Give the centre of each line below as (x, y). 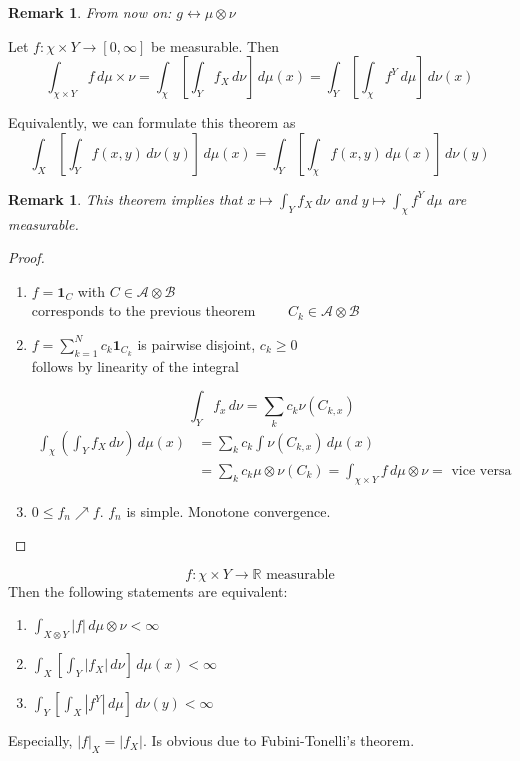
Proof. (26, 257)
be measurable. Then (215, 45)
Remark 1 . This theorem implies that (125, 198)
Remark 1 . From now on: (90, 12)
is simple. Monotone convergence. (228, 510)
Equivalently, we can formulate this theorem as (152, 122)
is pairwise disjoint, (196, 343)
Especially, (40, 740)
